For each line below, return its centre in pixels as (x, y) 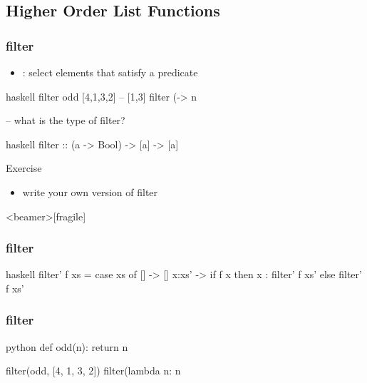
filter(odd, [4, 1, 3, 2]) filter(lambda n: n (93, 371)
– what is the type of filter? (66, 120)
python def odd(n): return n (67, 346)
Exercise (24, 168)
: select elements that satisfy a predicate (110, 72)
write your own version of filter (90, 191)
